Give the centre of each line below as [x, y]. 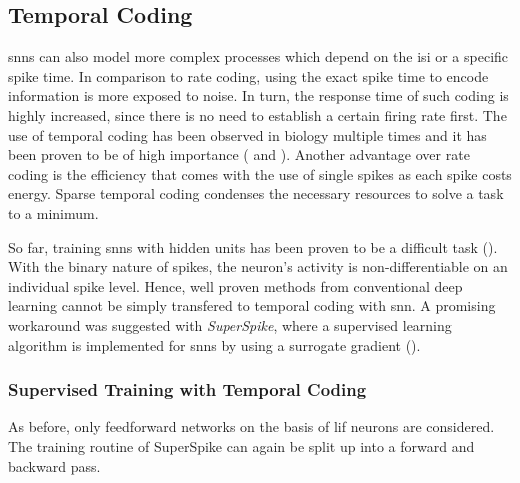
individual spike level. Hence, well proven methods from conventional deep [235, 285]
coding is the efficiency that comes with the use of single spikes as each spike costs [260, 173]
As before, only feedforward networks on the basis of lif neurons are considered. [251, 426]
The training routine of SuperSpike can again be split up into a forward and [241, 445]
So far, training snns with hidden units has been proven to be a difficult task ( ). [253, 246]
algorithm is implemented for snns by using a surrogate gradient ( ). [214, 344]
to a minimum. [53, 212]
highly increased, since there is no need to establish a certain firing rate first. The [257, 114]
